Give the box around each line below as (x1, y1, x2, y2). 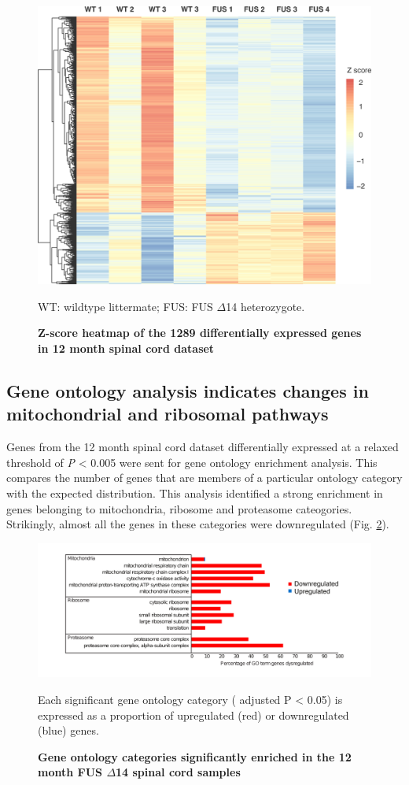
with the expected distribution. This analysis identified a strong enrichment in (6, 484, 383, 501)
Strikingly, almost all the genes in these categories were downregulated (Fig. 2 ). (6, 516, 389, 532)
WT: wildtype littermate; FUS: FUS (38, 298, 213, 314)
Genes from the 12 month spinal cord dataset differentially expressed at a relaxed (6, 439, 399, 455)
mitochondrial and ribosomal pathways (6, 402, 329, 426)
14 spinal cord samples (116, 764, 241, 780)
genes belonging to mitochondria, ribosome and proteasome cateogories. (6, 500, 352, 517)
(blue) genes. (38, 722, 99, 739)
